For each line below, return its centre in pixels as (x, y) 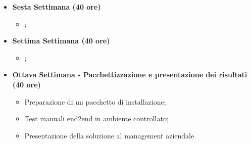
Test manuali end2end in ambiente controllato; (96, 118)
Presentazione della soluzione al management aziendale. (110, 135)
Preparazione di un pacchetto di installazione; (95, 101)
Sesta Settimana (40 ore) (57, 7)
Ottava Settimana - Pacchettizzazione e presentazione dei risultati (130, 75)
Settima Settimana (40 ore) (61, 41)
